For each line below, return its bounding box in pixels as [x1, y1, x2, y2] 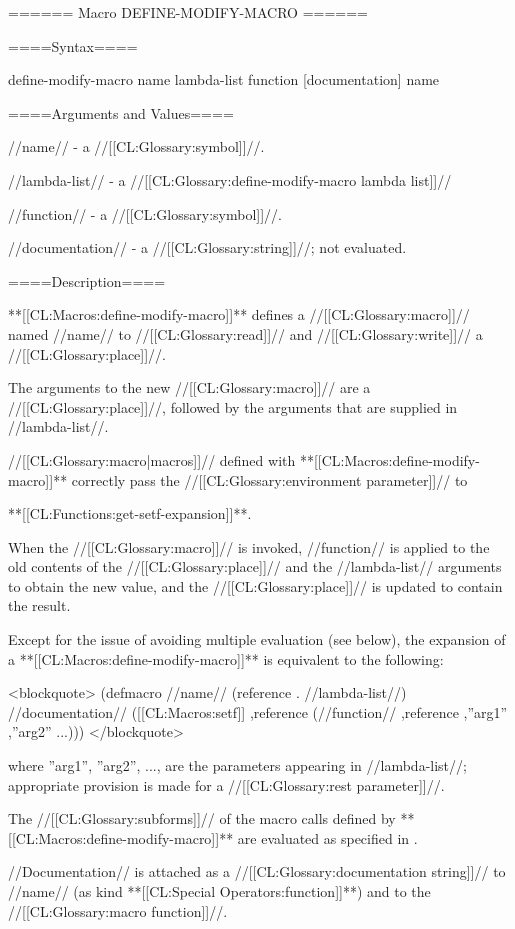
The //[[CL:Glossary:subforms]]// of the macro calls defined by [8, 808, 396, 829]
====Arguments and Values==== [8, 102, 234, 123]
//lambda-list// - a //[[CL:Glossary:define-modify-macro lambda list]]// [8, 169, 452, 190]
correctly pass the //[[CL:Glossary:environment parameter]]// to [71, 469, 468, 490]
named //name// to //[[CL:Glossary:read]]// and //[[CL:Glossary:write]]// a [8, 323, 483, 344]
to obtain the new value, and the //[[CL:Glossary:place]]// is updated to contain [8, 575, 503, 596]
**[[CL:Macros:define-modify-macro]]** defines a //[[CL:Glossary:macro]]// [8, 304, 470, 325]
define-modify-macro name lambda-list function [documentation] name [8, 69, 440, 90]
